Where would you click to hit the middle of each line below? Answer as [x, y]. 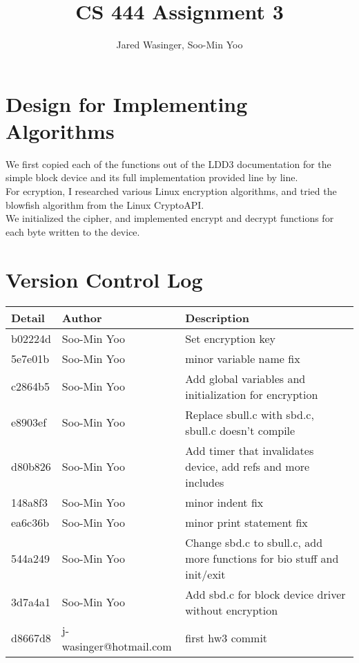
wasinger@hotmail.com [117, 646]
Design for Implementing [127, 103]
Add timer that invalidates [250, 450]
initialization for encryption [252, 394]
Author [82, 317]
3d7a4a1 [31, 602]
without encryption [232, 610]
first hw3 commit [226, 638]
